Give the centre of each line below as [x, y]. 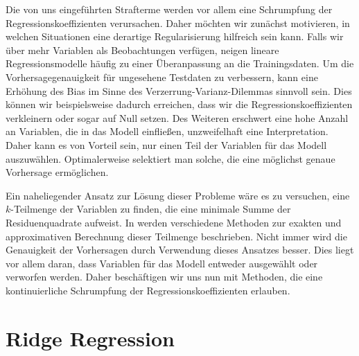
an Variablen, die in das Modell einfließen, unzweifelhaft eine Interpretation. [167, 131]
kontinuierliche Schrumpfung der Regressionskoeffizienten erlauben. [148, 290]
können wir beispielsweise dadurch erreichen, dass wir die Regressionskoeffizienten [179, 104]
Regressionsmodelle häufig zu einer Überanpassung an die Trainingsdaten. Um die [180, 63]
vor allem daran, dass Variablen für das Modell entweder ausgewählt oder [162, 263]
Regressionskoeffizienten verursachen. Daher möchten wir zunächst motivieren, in [178, 23]
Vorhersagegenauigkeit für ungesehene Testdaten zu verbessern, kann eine [162, 77]
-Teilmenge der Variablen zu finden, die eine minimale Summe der [151, 209]
